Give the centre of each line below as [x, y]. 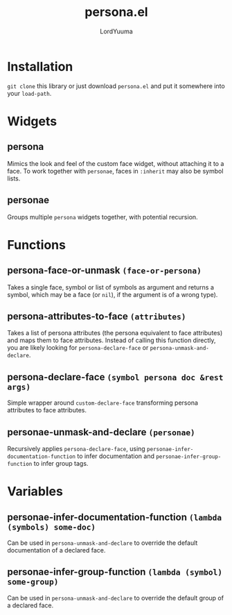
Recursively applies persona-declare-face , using [76, 448]
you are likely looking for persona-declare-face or [78, 348]
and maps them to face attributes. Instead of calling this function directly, [111, 340]
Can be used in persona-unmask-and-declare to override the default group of [115, 598]
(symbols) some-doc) [52, 527]
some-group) [33, 582]
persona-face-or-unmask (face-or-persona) [105, 270]
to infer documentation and [116, 456]
